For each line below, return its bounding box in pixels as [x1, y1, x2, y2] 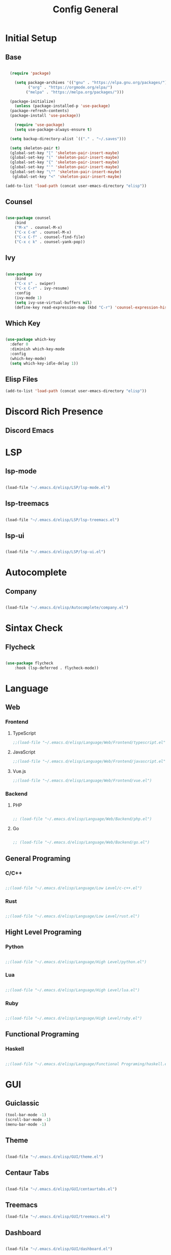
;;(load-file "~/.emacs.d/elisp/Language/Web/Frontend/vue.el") [12, 778, 152, 784]
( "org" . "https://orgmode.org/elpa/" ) [27, 84, 113, 90]
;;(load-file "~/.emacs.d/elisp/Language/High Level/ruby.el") [5, 1016, 142, 1021]
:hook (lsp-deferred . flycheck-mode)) [14, 665, 99, 670]
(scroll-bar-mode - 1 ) [5, 1117, 51, 1122]
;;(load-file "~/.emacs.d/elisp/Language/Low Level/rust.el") [5, 914, 140, 919]
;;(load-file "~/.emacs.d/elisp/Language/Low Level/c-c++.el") [5, 885, 142, 891]
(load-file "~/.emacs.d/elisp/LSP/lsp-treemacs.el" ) [5, 517, 120, 523]
